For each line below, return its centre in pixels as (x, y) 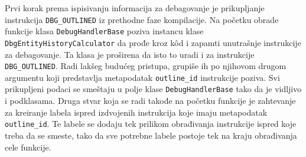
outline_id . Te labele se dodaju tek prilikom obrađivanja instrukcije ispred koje (151, 124)
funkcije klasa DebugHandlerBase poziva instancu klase (104, 31)
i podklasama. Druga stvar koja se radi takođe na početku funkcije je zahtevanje (150, 101)
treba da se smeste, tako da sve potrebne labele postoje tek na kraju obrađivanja (151, 135)
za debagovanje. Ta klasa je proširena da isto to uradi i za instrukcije (130, 54)
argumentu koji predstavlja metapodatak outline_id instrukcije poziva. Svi (142, 77)
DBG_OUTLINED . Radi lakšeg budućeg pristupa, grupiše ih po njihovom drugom (146, 66)
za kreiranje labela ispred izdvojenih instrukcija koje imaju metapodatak (136, 112)
